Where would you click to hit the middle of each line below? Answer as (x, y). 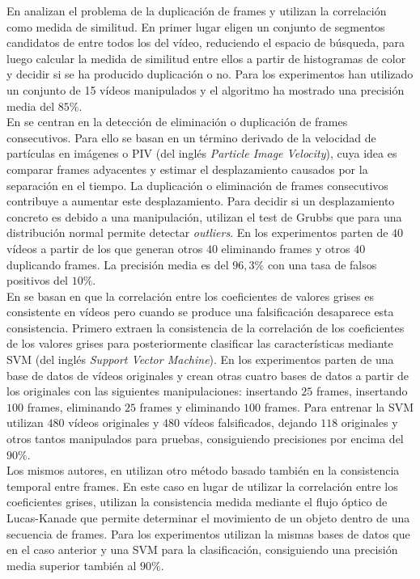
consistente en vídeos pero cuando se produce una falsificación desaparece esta (200, 312)
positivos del (37, 280)
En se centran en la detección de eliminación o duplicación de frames (177, 122)
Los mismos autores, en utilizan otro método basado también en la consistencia (203, 470)
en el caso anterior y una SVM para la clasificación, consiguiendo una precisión (202, 549)
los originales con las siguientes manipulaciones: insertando (152, 391)
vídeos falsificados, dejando (250, 423)
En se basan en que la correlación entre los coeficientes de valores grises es (190, 296)
